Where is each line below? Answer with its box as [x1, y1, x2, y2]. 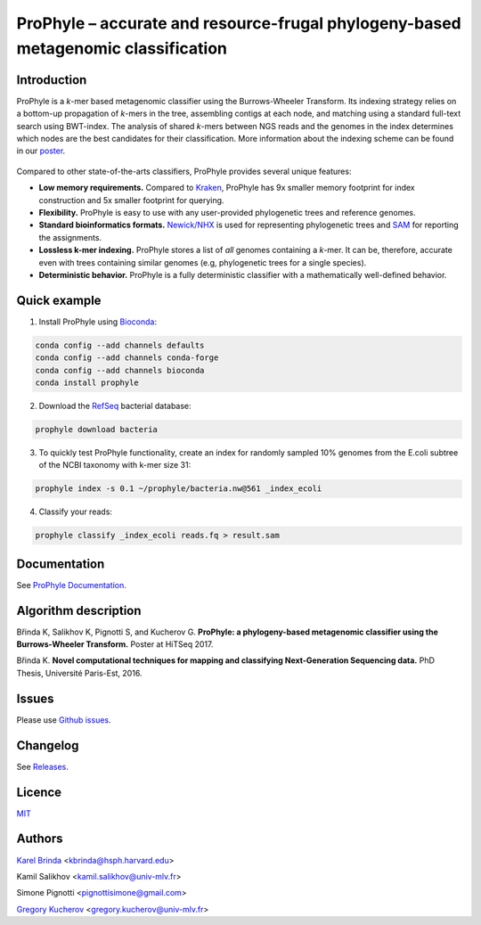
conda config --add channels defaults [35, 340, 205, 350]
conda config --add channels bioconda [35, 365, 205, 375]
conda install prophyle [35, 378, 140, 388]
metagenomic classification [16, 38, 227, 58]
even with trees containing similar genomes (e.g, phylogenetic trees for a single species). [38, 257, 367, 267]
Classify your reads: [38, 506, 113, 517]
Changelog [16, 738, 79, 753]
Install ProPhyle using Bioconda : [38, 316, 158, 327]
